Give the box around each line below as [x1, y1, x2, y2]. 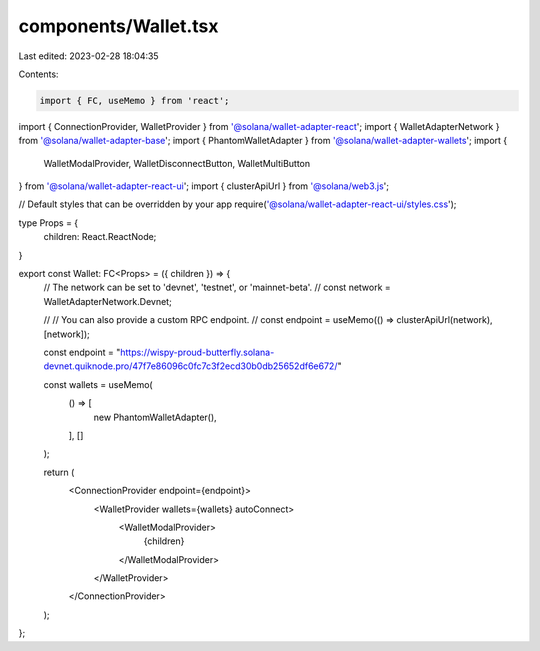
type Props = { [18, 216, 79, 229]
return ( [43, 466, 75, 478]
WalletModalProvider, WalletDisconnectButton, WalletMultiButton [43, 157, 311, 169]
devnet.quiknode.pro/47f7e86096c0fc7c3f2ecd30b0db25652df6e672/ [43, 360, 338, 372]
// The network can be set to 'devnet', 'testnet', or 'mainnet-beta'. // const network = [43, 281, 392, 294]
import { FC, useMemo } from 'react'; [39, 95, 230, 106]
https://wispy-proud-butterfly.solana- [120, 346, 275, 358]
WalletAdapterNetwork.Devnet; [43, 295, 172, 307]
